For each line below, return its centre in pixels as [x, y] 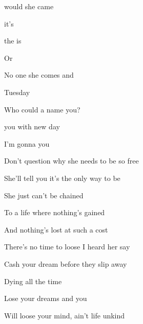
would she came [29, 6]
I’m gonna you [27, 143]
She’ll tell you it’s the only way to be [62, 178]
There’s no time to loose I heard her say [67, 247]
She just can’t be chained [44, 195]
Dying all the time [33, 281]
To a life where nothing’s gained [55, 212]
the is [13, 41]
